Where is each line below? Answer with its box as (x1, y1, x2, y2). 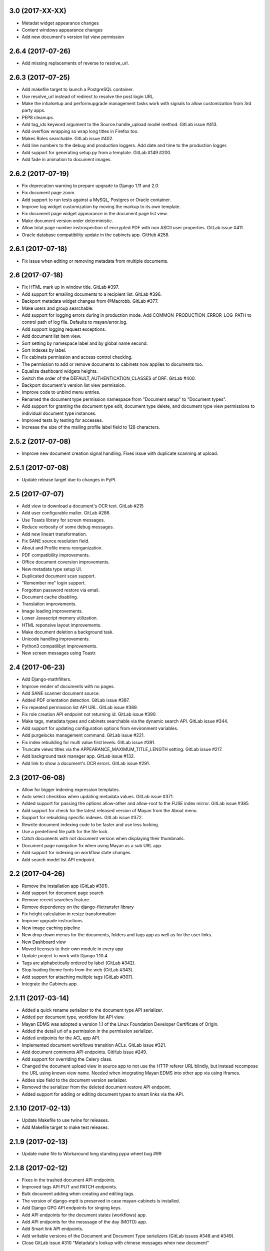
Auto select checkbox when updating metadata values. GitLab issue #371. (21, 794, 174, 800)
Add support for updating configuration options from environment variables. (21, 725, 178, 731)
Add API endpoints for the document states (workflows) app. (21, 1211, 147, 1218)
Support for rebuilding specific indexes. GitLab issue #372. (21, 815, 143, 821)
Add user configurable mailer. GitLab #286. (21, 510, 111, 516)
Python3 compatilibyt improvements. (21, 643, 97, 649)
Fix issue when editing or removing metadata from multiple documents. (21, 258, 168, 264)
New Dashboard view (21, 939, 66, 945)
